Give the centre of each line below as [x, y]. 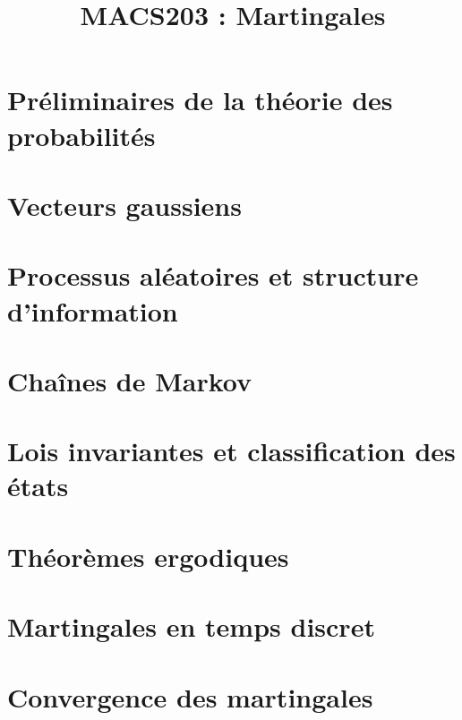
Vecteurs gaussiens [124, 205]
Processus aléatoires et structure [213, 275]
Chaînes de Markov [130, 380]
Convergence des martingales [190, 696]
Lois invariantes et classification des [231, 451]
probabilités [81, 135]
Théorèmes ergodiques [148, 556]
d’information [93, 310]
